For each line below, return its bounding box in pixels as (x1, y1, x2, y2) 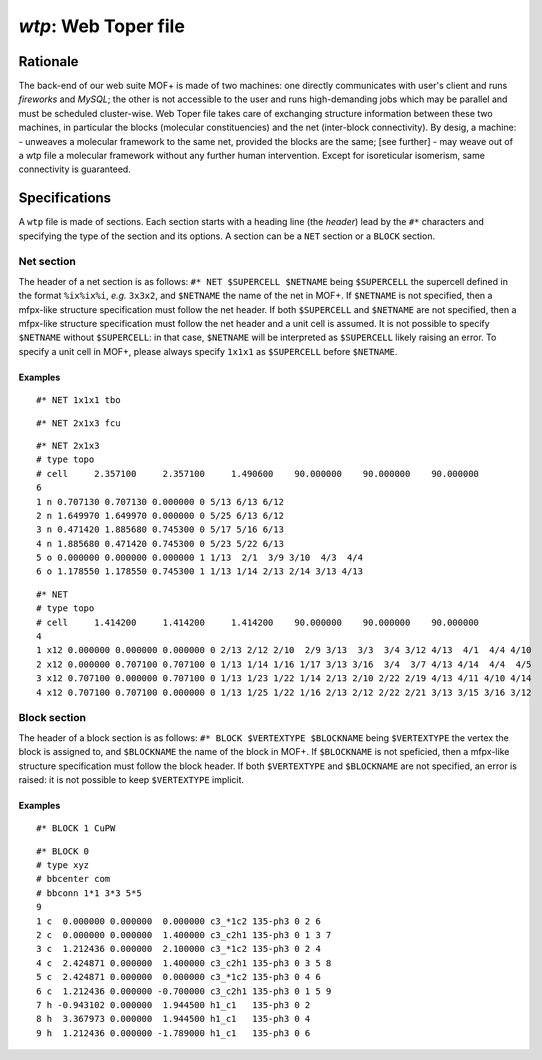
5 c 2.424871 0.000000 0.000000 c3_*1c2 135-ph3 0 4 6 (36, 971, 322, 983)
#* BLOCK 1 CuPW (36, 823, 116, 834)
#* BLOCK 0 (36, 845, 90, 857)
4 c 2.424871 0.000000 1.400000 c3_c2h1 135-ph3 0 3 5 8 (36, 957, 332, 969)
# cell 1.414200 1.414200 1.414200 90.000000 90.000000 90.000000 (36, 616, 480, 628)
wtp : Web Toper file (18, 15, 185, 37)
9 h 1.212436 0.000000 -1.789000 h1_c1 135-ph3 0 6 (36, 1027, 311, 1039)
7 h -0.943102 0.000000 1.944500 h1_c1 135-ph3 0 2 (36, 1000, 311, 1010)
